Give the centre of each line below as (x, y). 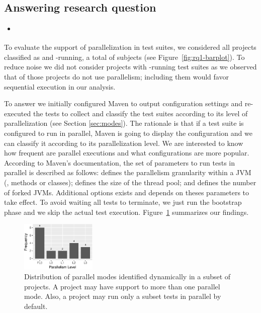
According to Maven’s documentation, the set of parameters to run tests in (120, 162)
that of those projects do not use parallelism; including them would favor (116, 76)
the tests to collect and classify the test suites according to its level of (140, 113)
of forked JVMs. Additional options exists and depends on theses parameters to (127, 192)
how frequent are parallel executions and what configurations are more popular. (127, 153)
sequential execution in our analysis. (60, 86)
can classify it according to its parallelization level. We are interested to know (124, 143)
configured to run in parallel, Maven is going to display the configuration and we (128, 133)
